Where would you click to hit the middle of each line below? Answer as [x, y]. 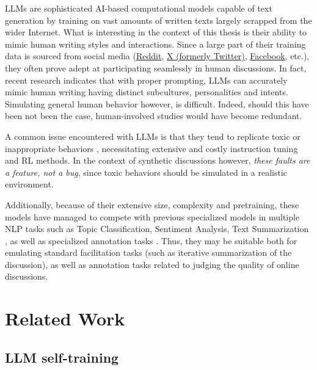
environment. [29, 184]
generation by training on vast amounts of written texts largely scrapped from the [158, 20]
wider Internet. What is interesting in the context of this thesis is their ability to [156, 32]
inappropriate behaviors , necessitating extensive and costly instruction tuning [151, 148]
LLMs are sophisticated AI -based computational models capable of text [139, 8]
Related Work [65, 318]
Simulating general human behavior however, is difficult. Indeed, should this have [157, 103]
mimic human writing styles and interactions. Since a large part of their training [155, 44]
